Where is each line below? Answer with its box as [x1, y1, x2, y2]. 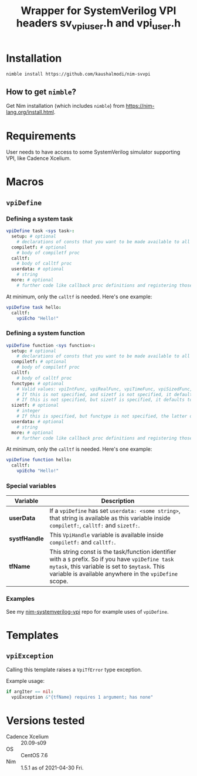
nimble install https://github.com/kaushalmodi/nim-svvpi [6, 71, 151, 77]
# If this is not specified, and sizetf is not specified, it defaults [16, 392, 195, 397]
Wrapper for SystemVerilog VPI [21, 4, 176, 18]
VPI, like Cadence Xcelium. [6, 155, 72, 162]
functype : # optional [11, 380, 64, 386]
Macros [6, 175, 44, 189]
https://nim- [125, 103, 155, 110]
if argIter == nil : [6, 689, 54, 695]
